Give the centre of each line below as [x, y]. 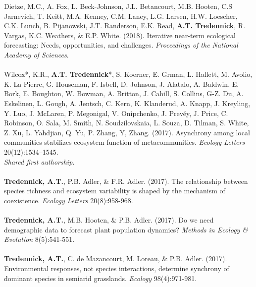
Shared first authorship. [39, 161]
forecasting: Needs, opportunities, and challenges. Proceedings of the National [121, 45]
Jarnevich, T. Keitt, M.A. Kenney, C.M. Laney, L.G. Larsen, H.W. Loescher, [121, 16]
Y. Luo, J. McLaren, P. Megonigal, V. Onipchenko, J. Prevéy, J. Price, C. [116, 113]
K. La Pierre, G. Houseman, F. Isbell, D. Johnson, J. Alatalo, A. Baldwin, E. [122, 84]
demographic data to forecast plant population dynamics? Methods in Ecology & [126, 229]
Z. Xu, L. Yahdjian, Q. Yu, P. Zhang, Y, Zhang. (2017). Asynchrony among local [127, 132]
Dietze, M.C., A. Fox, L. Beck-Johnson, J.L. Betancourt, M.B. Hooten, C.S [118, 6]
